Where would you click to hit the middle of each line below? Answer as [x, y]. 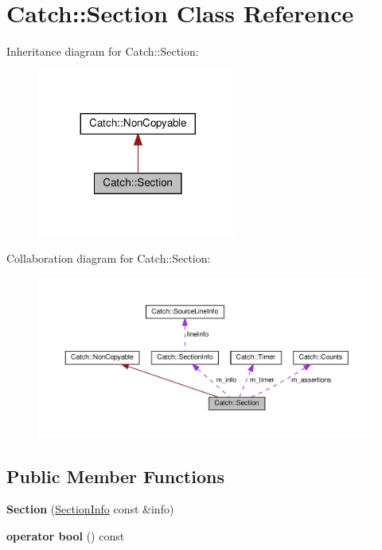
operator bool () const [66, 535]
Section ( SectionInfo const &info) [90, 509]
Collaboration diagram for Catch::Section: [109, 258]
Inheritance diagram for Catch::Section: [103, 51]
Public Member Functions [115, 476]
